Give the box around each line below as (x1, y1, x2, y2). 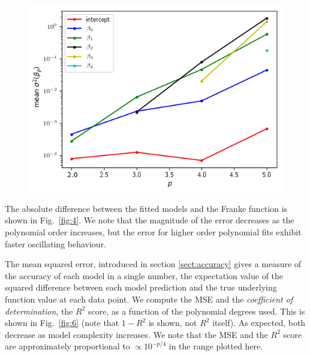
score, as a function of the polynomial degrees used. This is (88, 304, 305, 317)
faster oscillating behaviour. (5, 237, 107, 250)
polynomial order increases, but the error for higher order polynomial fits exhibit (5, 225, 302, 238)
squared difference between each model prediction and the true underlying (5, 281, 277, 294)
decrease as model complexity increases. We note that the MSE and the (5, 328, 268, 340)
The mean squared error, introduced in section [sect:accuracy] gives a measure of (5, 258, 302, 270)
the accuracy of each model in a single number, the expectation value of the (5, 269, 284, 282)
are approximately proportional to (5, 340, 130, 352)
